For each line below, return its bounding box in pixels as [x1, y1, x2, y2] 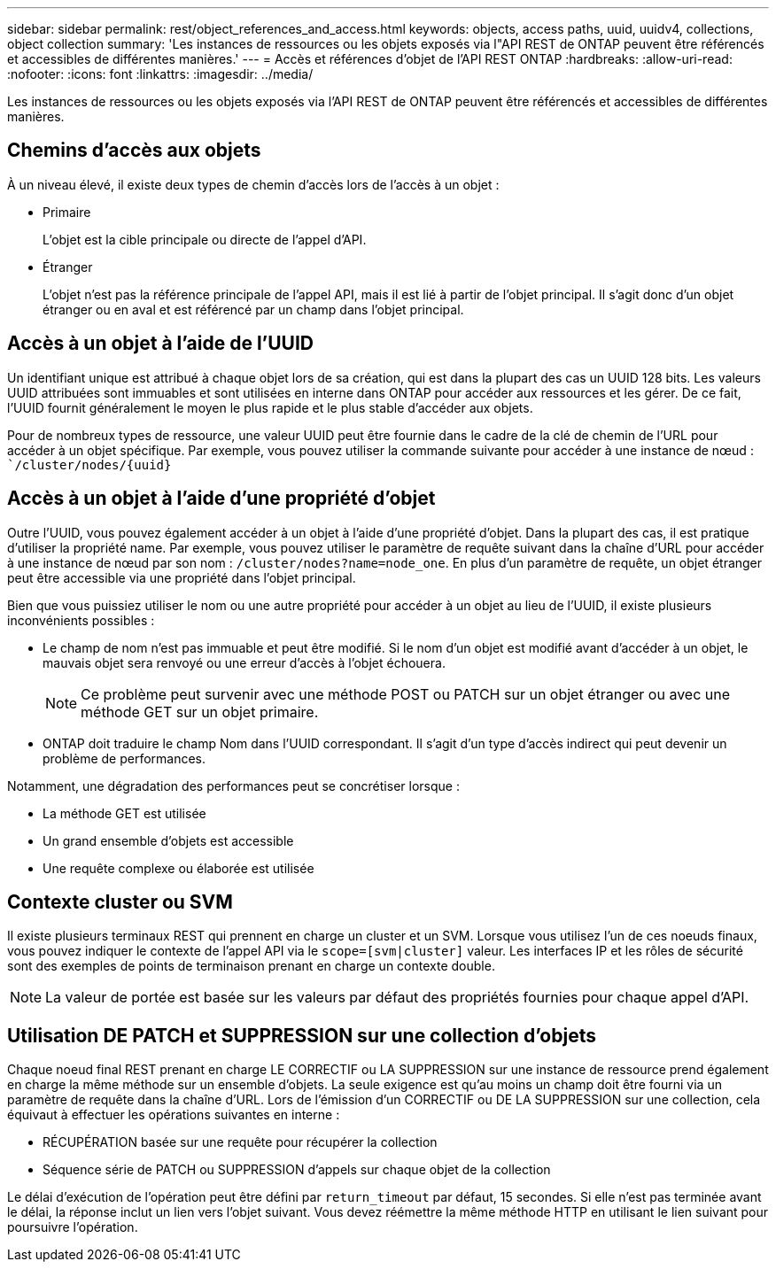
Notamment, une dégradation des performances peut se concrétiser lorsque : [7, 778, 460, 793]
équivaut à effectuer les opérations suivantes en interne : [7, 1107, 340, 1123]
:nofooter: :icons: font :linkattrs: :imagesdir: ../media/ [7, 66, 314, 81]
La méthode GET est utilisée [43, 805, 206, 821]
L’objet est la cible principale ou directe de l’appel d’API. [43, 231, 367, 247]
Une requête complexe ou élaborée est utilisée [43, 860, 314, 876]
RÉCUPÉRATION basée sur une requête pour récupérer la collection [43, 1134, 438, 1150]
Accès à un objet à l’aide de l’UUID [7, 332, 314, 355]
